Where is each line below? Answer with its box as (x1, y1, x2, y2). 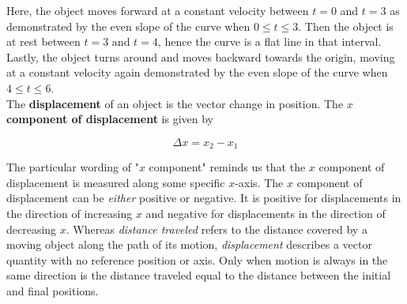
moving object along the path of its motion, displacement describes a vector (6, 236, 372, 253)
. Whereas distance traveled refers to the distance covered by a (66, 220, 367, 237)
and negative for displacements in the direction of (145, 205, 386, 221)
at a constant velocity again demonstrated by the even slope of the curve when (6, 64, 388, 81)
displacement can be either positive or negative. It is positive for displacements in (6, 190, 401, 206)
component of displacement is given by (6, 111, 213, 127)
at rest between (6, 33, 81, 50)
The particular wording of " (6, 159, 139, 175)
